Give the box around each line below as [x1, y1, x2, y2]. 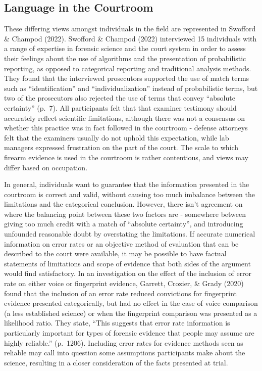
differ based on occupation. [4, 162, 88, 172]
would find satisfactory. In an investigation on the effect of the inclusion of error [4, 268, 252, 279]
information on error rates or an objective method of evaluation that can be [4, 238, 239, 249]
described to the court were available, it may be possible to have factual [4, 248, 227, 259]
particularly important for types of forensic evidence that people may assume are [4, 328, 254, 338]
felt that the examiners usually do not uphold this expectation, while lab [4, 132, 229, 143]
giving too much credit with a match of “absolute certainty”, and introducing [4, 218, 243, 229]
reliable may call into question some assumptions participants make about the [4, 347, 245, 358]
